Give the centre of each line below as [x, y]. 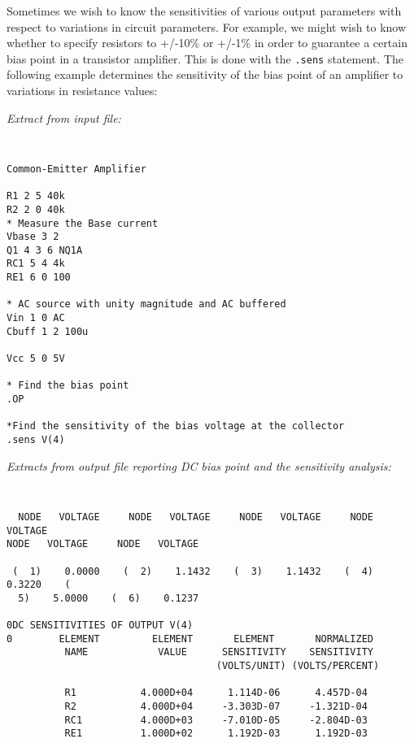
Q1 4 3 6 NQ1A [45, 250]
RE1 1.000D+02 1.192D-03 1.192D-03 [216, 734]
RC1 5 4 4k [36, 264]
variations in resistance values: [82, 91]
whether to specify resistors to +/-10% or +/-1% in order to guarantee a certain [207, 43]
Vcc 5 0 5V [36, 359]
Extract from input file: [64, 117]
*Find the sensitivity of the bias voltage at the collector [176, 426]
